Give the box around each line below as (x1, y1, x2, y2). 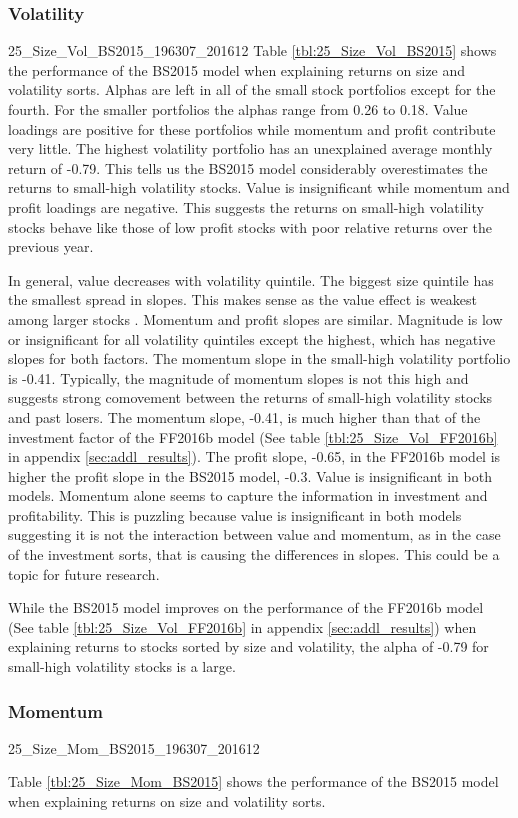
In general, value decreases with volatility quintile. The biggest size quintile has (8, 269, 494, 290)
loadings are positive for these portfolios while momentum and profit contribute (8, 118, 496, 139)
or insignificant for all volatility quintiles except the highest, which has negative (8, 328, 496, 349)
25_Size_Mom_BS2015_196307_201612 (8, 737, 260, 758)
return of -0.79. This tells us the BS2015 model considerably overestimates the (8, 157, 488, 178)
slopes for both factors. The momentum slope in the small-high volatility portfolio (8, 348, 511, 369)
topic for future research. (8, 563, 160, 584)
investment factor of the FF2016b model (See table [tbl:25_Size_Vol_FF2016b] (8, 426, 498, 447)
